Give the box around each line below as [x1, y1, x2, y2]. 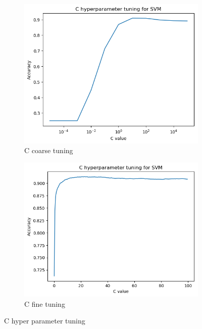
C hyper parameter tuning [4, 315, 85, 326]
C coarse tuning [24, 145, 73, 156]
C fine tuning [24, 298, 65, 309]
